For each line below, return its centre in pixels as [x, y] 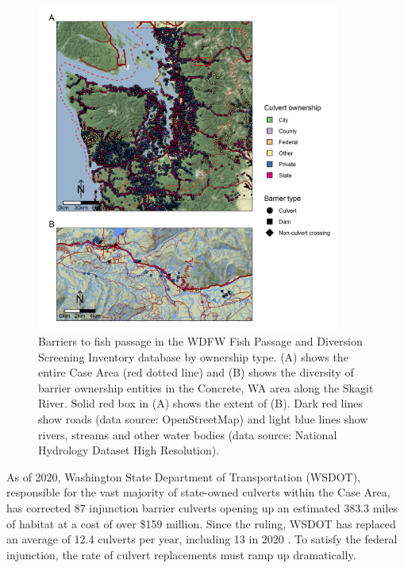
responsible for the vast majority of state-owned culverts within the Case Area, [198, 492]
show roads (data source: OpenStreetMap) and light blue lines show [203, 418]
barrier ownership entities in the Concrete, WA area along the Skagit [206, 387]
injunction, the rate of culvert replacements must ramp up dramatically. [181, 554]
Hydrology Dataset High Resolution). [129, 450]
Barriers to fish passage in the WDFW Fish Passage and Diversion [200, 340]
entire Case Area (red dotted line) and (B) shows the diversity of [196, 372]
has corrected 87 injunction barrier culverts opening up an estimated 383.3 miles [202, 507]
